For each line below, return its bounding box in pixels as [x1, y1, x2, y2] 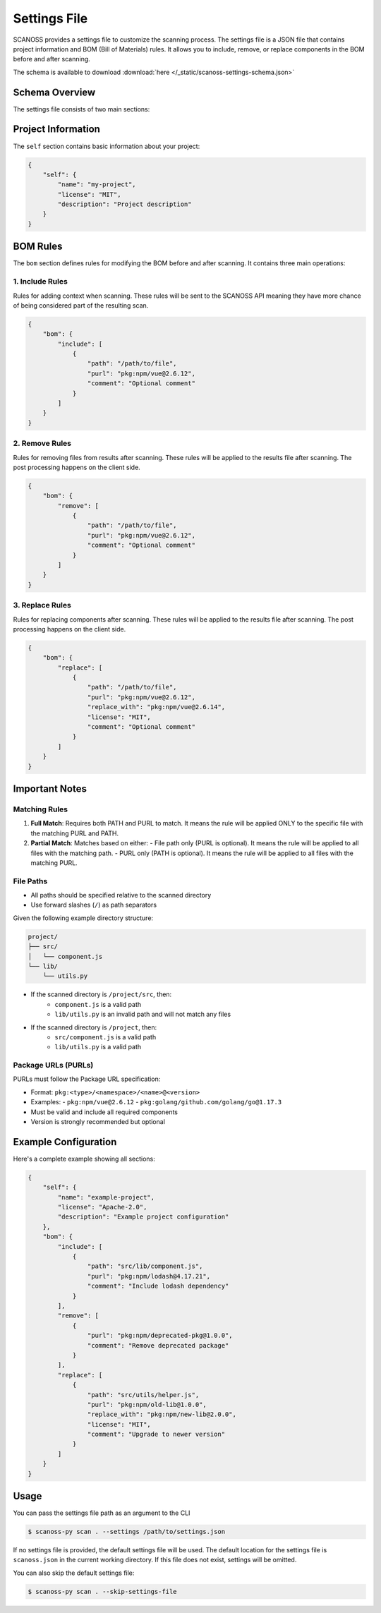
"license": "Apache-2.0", [57, 1203, 147, 1212]
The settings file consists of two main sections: [13, 104, 150, 113]
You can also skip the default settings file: [13, 1569, 135, 1577]
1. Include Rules [13, 277, 68, 286]
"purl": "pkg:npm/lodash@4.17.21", [87, 1272, 211, 1280]
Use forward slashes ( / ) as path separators [30, 900, 157, 910]
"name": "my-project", [57, 181, 137, 188]
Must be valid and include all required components [30, 1108, 178, 1116]
